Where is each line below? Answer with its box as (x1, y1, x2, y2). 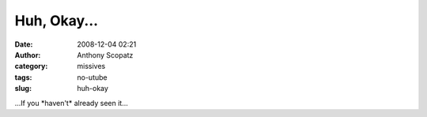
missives (77, 62, 106, 71)
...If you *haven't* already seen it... (14, 98, 128, 108)
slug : (14, 84, 32, 93)
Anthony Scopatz (77, 50, 134, 59)
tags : (14, 72, 32, 82)
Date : (14, 40, 33, 49)
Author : (14, 50, 41, 59)
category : (14, 62, 48, 71)
